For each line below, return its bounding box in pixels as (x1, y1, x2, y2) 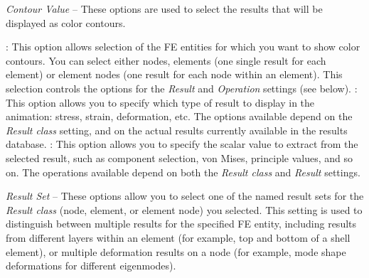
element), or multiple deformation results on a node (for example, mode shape (6, 244, 346, 259)
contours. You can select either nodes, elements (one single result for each (6, 53, 326, 68)
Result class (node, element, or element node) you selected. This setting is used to (6, 202, 363, 217)
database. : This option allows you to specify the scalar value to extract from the (6, 137, 358, 151)
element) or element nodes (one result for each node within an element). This (6, 67, 343, 82)
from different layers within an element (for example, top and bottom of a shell (6, 230, 351, 245)
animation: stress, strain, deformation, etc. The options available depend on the (6, 109, 353, 124)
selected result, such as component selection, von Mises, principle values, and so (6, 150, 353, 165)
